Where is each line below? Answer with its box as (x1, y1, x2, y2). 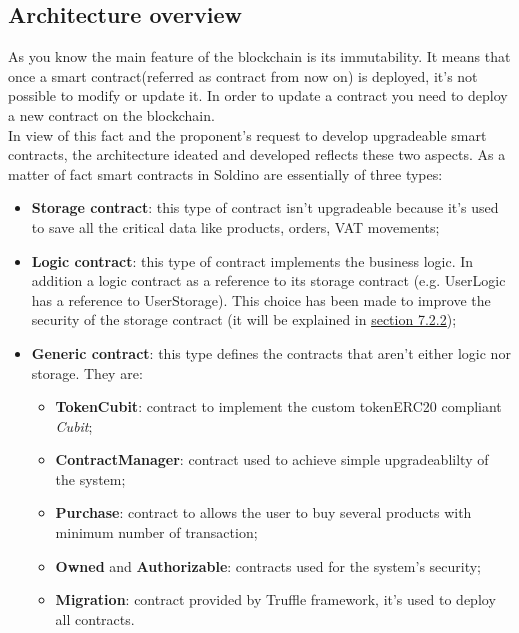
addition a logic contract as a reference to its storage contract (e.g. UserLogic (31, 270, 506, 291)
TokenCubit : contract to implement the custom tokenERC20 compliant (55, 396, 502, 417)
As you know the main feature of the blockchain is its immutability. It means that (8, 46, 511, 67)
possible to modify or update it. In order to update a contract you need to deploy (8, 85, 508, 106)
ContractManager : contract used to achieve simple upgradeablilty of (55, 449, 489, 470)
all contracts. (55, 608, 135, 629)
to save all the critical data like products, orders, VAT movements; (31, 216, 440, 237)
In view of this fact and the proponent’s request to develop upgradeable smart (8, 124, 487, 145)
